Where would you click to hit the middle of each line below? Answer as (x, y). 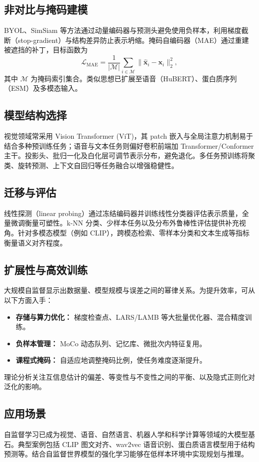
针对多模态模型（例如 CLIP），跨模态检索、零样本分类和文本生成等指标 (134, 232)
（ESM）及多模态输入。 (43, 88)
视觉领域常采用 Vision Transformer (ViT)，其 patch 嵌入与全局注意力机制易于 (129, 136)
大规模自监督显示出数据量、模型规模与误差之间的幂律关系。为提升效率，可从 (129, 290)
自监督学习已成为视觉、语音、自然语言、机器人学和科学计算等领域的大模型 (126, 434)
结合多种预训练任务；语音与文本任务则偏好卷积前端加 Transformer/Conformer (129, 145)
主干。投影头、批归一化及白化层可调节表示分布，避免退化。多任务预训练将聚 (129, 155)
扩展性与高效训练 (46, 269)
